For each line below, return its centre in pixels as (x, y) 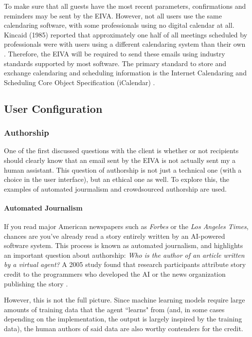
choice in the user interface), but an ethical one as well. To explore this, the (117, 179)
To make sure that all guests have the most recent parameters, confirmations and (125, 6)
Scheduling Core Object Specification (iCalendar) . (80, 82)
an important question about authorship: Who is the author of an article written (124, 255)
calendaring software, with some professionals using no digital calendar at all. (119, 25)
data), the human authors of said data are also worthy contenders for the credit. (124, 328)
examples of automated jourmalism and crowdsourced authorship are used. (115, 188)
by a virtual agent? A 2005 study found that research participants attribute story (125, 264)
